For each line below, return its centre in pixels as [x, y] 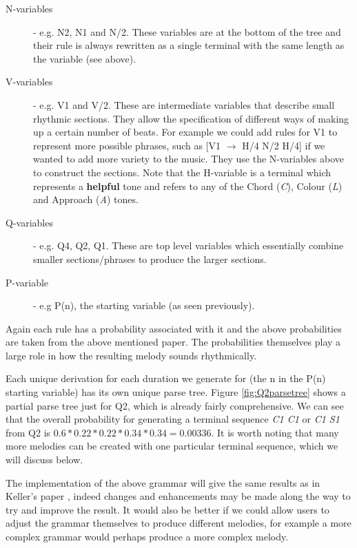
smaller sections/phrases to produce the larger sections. [150, 259]
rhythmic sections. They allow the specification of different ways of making [191, 118]
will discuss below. [44, 460]
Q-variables [29, 222]
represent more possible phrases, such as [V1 [127, 145]
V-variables [29, 82]
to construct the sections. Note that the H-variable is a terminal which [182, 172]
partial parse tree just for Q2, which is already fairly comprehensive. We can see [175, 405]
